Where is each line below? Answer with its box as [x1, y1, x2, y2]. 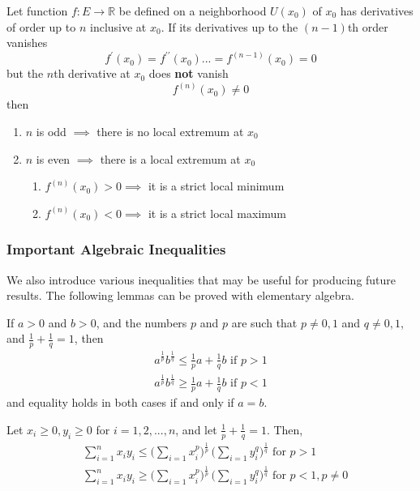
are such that [231, 314, 298, 331]
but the [6, 65, 44, 82]
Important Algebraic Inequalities [6, 239, 226, 259]
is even [36, 150, 71, 167]
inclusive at [89, 18, 147, 35]
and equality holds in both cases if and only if [6, 394, 234, 411]
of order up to [6, 18, 76, 35]
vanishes [6, 34, 48, 51]
